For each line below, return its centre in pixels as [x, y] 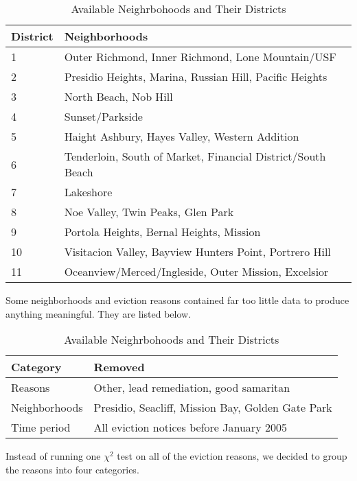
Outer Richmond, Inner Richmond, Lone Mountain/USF [200, 57]
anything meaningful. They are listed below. [99, 313]
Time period [41, 427]
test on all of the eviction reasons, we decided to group [232, 456]
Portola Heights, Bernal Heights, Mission [162, 232]
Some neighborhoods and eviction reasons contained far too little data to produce [177, 300]
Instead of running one [53, 456]
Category [36, 367]
